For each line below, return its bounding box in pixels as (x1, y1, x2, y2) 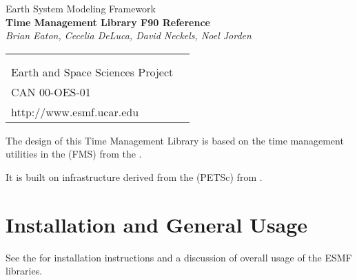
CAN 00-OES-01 (11, 83, 91, 100)
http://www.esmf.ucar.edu (11, 103, 139, 120)
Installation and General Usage (6, 210, 308, 238)
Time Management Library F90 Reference (6, 14, 210, 29)
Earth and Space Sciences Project (11, 63, 174, 80)
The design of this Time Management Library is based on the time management (6, 133, 344, 147)
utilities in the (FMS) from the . (6, 147, 142, 161)
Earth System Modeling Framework (6, 1, 156, 15)
